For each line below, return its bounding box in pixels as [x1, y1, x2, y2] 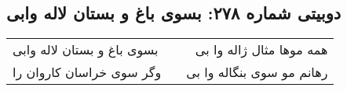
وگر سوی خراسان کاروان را [13, 63, 162, 82]
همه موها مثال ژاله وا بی [195, 40, 328, 59]
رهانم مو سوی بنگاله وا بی [186, 63, 328, 82]
